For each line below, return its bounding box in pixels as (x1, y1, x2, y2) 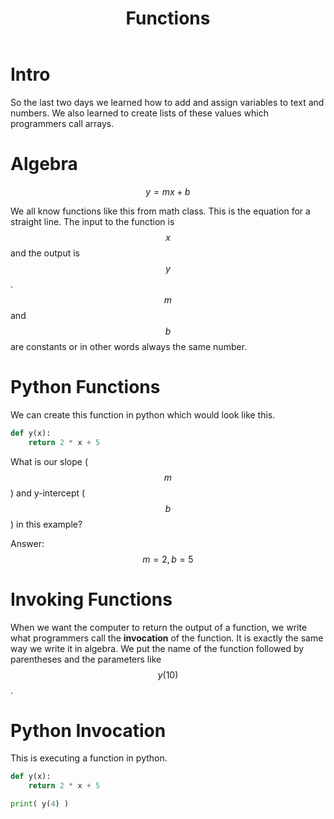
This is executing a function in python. (10, 752, 168, 764)
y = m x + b (145, 185, 191, 197)
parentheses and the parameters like (10, 653, 162, 665)
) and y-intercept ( (10, 487, 86, 499)
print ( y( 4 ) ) (10, 799, 70, 809)
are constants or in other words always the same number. (10, 340, 248, 352)
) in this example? (10, 518, 83, 530)
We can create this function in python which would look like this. (10, 408, 276, 421)
